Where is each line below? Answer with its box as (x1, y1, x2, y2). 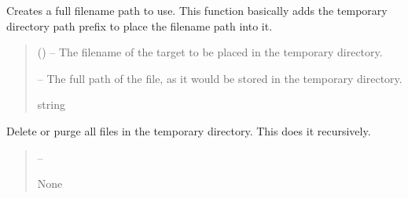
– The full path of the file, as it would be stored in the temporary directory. (37, 70, 402, 86)
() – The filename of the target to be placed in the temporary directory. (37, 44, 383, 60)
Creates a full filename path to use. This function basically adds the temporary (6, 2, 388, 18)
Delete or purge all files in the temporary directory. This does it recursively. (6, 122, 371, 139)
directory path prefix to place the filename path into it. (6, 17, 273, 34)
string (37, 96, 65, 113)
